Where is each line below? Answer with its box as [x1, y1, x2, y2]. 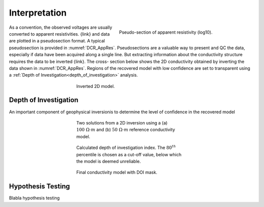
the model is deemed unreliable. [76, 158, 141, 164]
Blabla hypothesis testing [9, 195, 60, 201]
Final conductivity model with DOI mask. [76, 169, 157, 175]
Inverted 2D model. [76, 83, 115, 89]
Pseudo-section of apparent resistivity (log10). [119, 29, 213, 35]
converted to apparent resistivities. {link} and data [9, 31, 110, 37]
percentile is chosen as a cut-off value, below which [76, 151, 182, 157]
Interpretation [9, 7, 67, 18]
